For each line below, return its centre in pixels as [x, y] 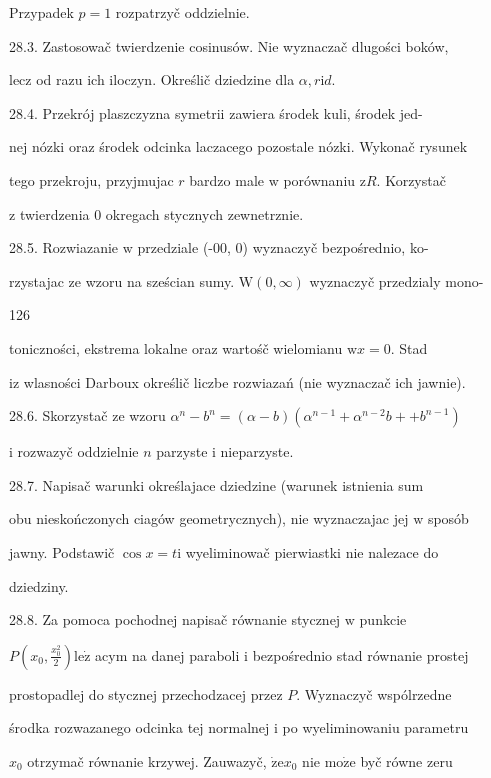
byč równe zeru [406, 760]
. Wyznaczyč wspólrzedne [374, 693]
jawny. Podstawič [62, 551]
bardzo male [227, 179]
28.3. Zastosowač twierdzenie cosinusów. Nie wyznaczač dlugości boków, [229, 45]
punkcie [383, 619]
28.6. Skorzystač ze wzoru [87, 415]
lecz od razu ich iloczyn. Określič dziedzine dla [152, 79]
